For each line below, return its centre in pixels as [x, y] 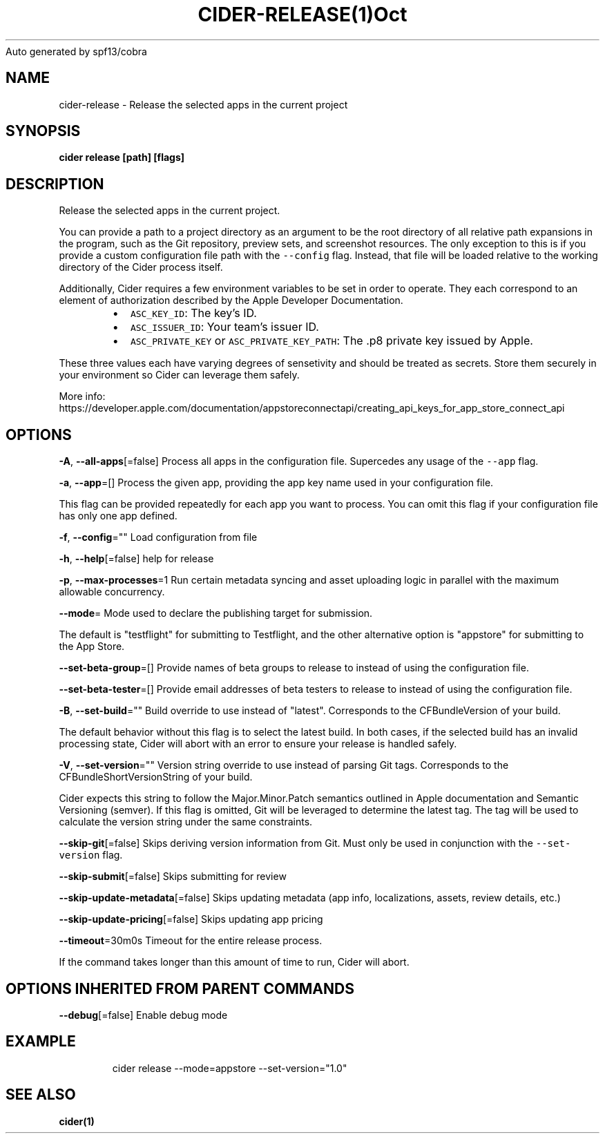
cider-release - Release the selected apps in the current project [203, 104]
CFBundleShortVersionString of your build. [156, 777]
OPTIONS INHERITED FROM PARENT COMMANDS [180, 988]
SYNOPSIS [43, 131]
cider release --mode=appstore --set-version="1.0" [230, 1068]
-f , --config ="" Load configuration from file [158, 537]
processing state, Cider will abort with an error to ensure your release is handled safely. [258, 744]
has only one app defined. [118, 516]
